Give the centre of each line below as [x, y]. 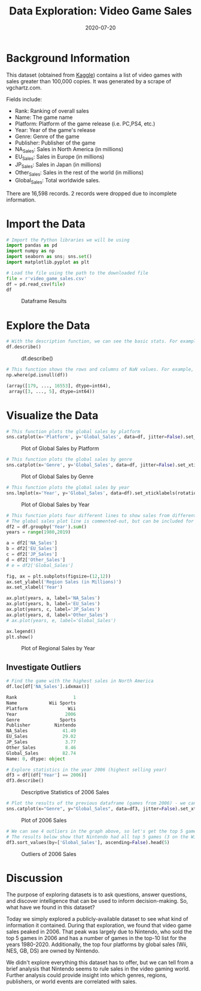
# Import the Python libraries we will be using [68, 240]
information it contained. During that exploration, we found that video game [99, 926]
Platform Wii [41, 708]
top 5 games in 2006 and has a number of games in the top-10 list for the [96, 938]
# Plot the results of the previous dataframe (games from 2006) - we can [101, 803]
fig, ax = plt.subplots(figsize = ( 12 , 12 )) [59, 576]
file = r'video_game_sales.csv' [46, 278]
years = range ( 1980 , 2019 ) [38, 532]
